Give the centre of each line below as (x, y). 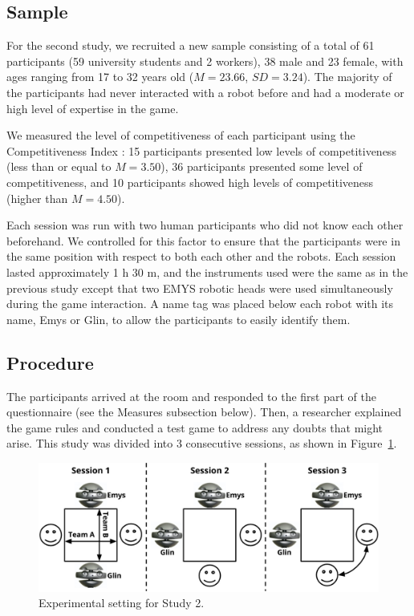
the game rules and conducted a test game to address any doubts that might (195, 427)
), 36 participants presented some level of (262, 166)
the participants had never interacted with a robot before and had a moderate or (205, 92)
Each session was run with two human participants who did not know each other (205, 225)
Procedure (50, 362)
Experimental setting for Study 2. (122, 603)
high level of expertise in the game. (93, 108)
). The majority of (347, 77)
